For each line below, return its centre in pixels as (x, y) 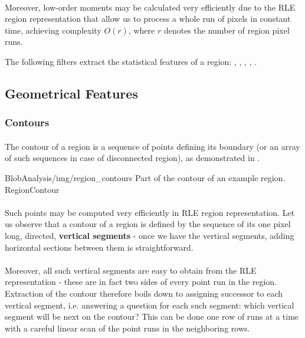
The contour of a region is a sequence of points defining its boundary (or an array (152, 146)
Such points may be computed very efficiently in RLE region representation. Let (150, 212)
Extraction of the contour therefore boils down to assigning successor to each (144, 293)
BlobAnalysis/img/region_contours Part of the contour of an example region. (145, 177)
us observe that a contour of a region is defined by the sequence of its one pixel (148, 224)
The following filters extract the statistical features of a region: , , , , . (131, 61)
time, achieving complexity (53, 30)
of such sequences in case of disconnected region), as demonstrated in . (132, 158)
